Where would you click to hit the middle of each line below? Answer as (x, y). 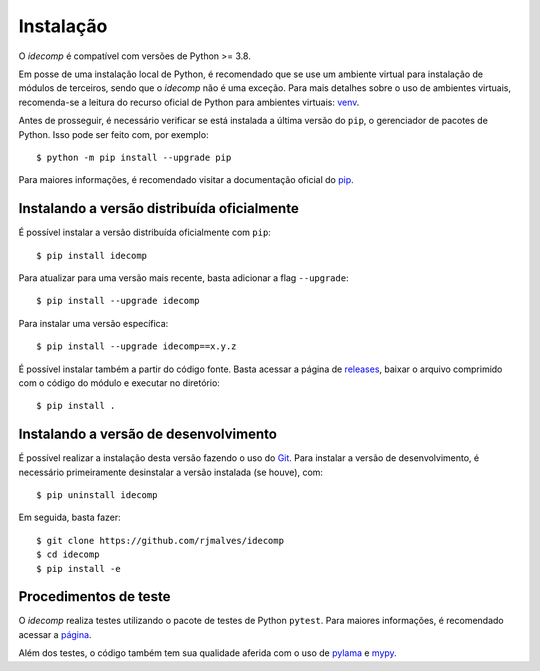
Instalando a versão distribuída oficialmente (158, 208)
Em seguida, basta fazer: (70, 517)
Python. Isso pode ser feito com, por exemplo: (113, 134)
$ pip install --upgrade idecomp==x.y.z (136, 346)
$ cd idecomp (68, 554)
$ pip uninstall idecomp (97, 495)
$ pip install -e (78, 568)
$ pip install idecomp (92, 255)
